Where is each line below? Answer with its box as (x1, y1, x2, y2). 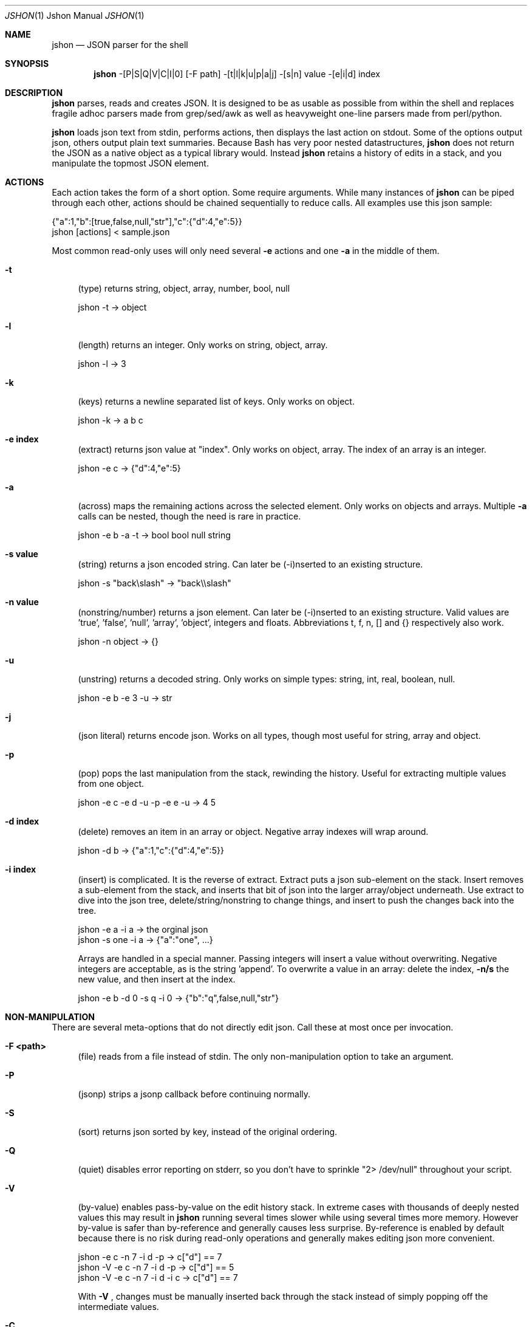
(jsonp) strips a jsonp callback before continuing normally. (78, 1089, 311, 1099)
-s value (5, 549, 38, 559)
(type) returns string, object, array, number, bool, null (78, 283, 290, 293)
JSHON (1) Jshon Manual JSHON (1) (5, 10, 145, 21)
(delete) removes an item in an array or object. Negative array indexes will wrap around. (78, 826, 429, 837)
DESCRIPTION (5, 87, 63, 98)
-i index (5, 864, 36, 874)
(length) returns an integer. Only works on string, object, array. (78, 340, 328, 350)
